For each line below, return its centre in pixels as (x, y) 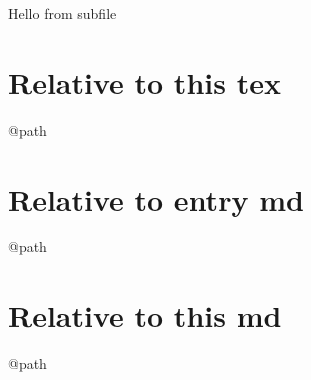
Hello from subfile (62, 13)
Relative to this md (145, 315)
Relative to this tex (144, 81)
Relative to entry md (156, 198)
